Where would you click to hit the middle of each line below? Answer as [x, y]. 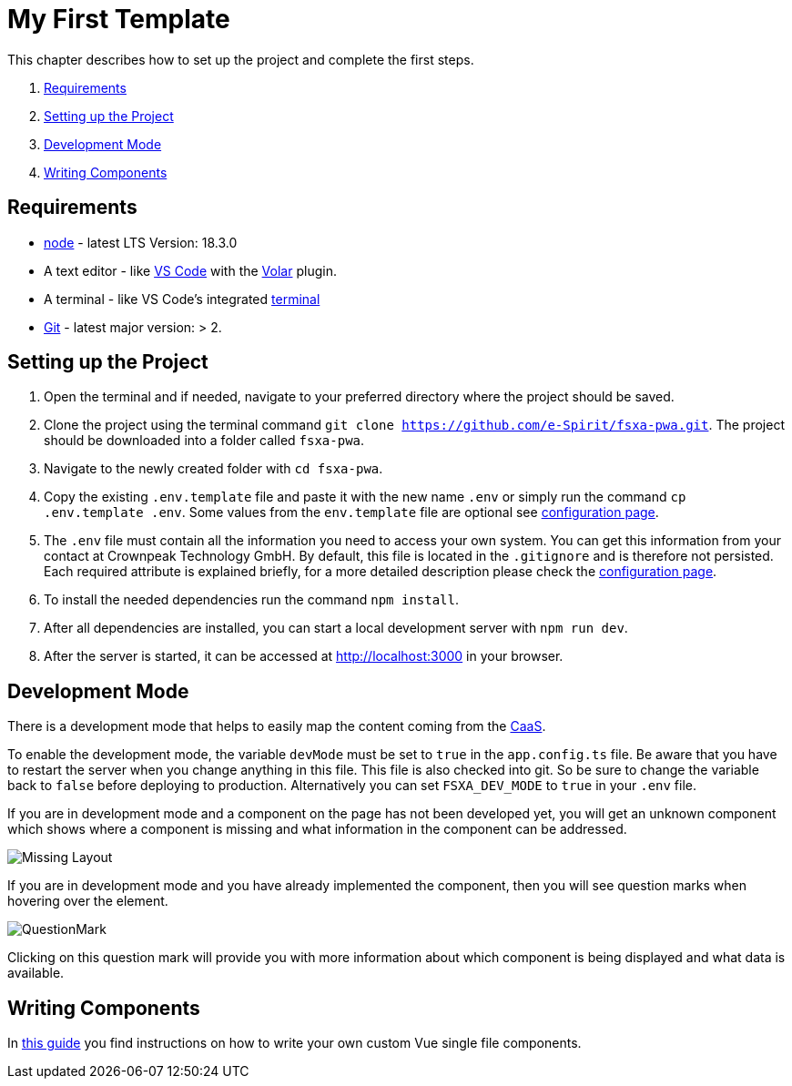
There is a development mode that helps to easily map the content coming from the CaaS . [277, 726]
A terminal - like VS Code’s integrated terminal [182, 299]
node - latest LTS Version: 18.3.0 [141, 242]
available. [36, 973]
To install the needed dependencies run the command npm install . [252, 600]
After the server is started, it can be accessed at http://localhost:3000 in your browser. [304, 656]
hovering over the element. [88, 901]
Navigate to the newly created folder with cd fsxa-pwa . [213, 469]
